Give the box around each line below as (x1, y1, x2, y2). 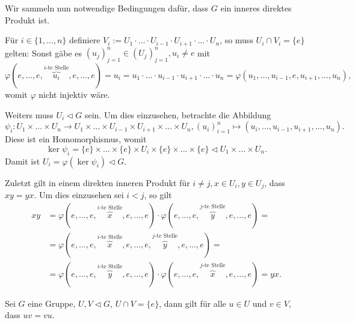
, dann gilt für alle (159, 297, 226, 309)
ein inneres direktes (220, 2, 292, 14)
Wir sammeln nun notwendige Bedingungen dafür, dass (5, 2, 209, 14)
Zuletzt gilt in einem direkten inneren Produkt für (5, 176, 190, 189)
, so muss (220, 34, 253, 46)
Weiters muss (5, 108, 54, 121)
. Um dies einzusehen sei (34, 188, 124, 201)
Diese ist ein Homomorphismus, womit (5, 133, 147, 145)
